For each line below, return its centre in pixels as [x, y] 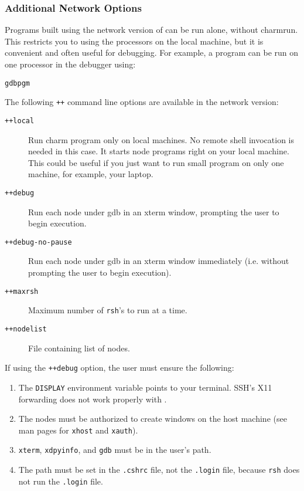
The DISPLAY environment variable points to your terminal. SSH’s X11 [145, 387]
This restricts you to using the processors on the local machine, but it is [134, 41]
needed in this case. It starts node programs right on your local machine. [159, 151]
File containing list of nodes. [79, 348]
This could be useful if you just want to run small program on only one [156, 162]
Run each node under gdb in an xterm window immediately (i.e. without [159, 261]
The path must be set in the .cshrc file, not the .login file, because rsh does [159, 469]
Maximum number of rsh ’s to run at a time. [108, 310]
